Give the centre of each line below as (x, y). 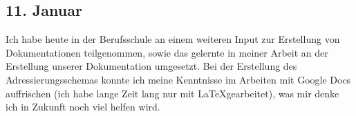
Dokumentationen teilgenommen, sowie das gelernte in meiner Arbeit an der (167, 52)
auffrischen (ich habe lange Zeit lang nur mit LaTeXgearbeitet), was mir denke (172, 93)
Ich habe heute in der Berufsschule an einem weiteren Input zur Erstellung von (173, 39)
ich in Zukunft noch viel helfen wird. (83, 107)
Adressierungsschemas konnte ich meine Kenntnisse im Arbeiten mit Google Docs (178, 79)
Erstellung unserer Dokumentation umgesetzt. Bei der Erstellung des (151, 66)
